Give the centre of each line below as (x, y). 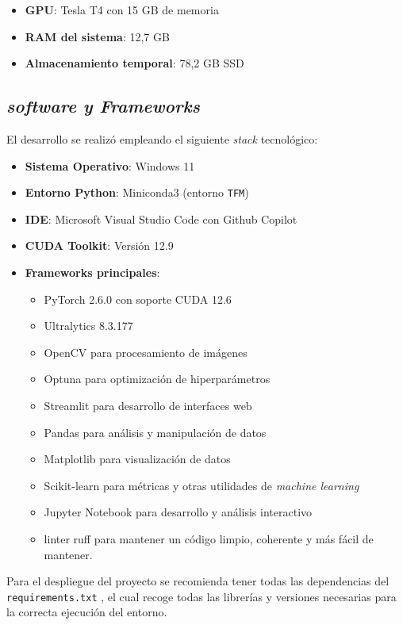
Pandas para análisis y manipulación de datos (155, 432)
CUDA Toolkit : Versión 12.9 (99, 245)
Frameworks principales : (92, 272)
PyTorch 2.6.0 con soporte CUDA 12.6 (138, 299)
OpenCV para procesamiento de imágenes (146, 352)
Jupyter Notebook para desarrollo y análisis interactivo (178, 512)
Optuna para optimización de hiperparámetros (157, 379)
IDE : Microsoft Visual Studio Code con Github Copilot (161, 219)
